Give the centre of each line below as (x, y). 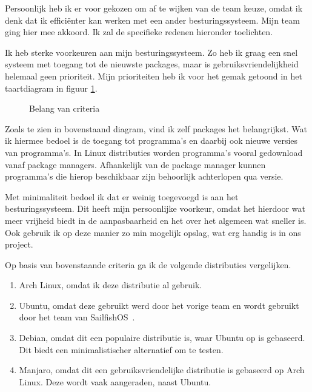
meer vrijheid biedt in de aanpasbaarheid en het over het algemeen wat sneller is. (156, 220)
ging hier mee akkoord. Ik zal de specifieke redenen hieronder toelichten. (139, 32)
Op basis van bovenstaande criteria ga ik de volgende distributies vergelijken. (148, 264)
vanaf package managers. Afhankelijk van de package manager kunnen (135, 164)
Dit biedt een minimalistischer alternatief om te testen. (121, 349)
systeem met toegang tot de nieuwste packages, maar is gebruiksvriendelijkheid (152, 64)
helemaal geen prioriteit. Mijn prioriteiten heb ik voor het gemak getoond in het (154, 76)
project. (19, 244)
